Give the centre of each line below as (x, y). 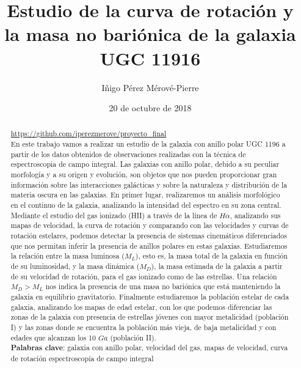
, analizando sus (255, 215)
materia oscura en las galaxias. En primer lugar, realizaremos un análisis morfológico (145, 195)
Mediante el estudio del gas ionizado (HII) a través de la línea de (114, 215)
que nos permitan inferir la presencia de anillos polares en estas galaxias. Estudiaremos (149, 245)
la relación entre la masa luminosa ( (67, 256)
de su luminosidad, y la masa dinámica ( (75, 266)
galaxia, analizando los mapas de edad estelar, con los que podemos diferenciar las (141, 307)
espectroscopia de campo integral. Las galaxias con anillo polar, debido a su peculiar (145, 164)
